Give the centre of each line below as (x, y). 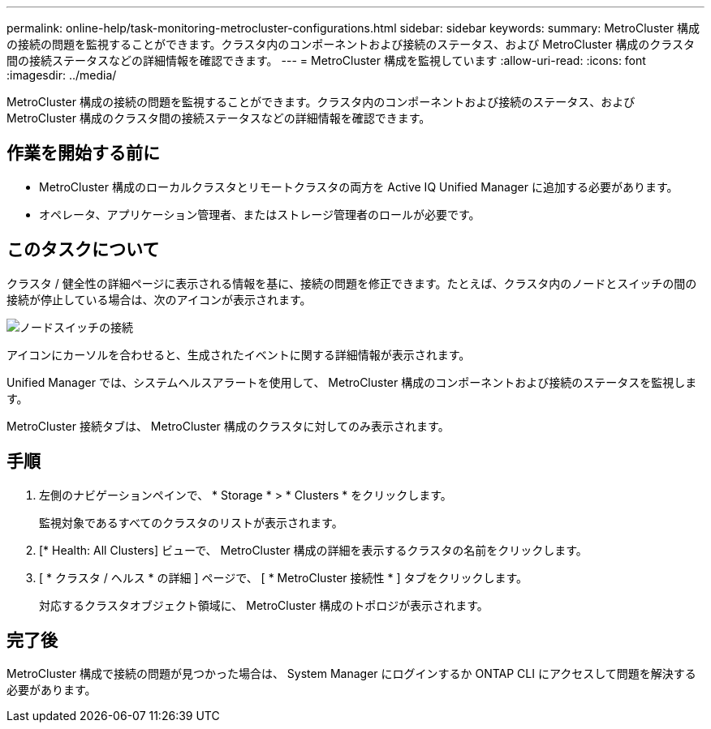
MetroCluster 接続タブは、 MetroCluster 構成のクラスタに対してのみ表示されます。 (228, 426)
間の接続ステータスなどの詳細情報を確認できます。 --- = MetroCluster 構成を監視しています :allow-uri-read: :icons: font (326, 60)
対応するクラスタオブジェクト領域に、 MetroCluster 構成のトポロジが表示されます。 (264, 605)
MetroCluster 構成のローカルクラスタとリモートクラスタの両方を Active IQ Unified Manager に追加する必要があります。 (359, 187)
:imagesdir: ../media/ (62, 75)
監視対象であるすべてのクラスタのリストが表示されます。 (191, 522)
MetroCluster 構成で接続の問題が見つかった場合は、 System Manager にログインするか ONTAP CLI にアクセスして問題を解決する (351, 674)
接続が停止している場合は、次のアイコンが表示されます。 (159, 299)
